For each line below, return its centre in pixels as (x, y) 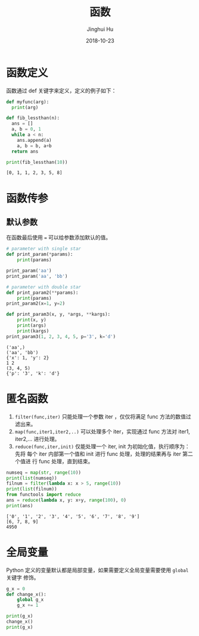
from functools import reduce (44, 495)
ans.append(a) (34, 140)
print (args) (32, 325)
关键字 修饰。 (23, 577)
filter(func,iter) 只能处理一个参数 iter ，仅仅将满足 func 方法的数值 (100, 416)
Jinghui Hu (100, 29)
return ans (25, 151)
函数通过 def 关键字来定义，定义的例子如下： (61, 91)
